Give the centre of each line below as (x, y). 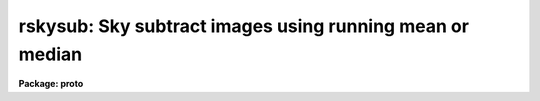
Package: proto (51, 84)
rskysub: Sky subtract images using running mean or (244, 26)
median (50, 54)
